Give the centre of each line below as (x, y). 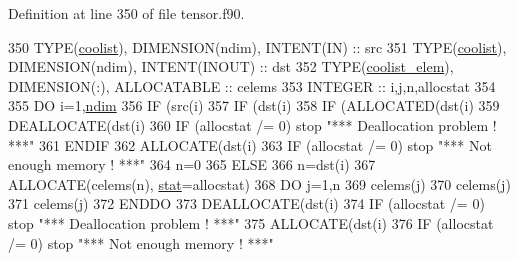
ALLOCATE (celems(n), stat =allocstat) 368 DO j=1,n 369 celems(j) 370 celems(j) (259, 183)
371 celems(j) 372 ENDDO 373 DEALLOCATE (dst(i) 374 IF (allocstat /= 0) (246, 203)
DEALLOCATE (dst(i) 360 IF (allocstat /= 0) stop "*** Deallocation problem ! (252, 124)
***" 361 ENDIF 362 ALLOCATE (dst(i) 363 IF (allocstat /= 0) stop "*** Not (250, 144)
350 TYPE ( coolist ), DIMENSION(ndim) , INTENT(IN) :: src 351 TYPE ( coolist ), (257, 46)
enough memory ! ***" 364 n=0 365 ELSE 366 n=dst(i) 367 (192, 164)
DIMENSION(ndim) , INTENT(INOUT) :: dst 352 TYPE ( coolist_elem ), (231, 66)
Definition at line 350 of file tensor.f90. (126, 13)
